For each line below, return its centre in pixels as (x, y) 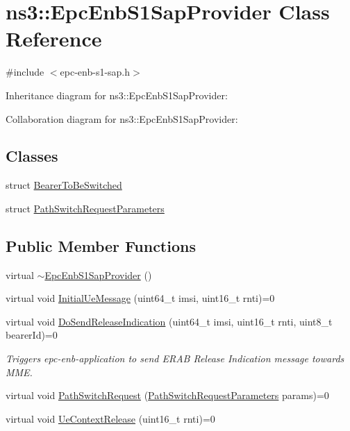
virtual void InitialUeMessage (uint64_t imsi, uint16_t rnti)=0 (140, 298)
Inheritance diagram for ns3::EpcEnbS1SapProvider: (117, 95)
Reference (54, 39)
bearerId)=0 (32, 335)
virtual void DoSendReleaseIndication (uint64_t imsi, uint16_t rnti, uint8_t (169, 321)
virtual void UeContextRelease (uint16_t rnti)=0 (110, 418)
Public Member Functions (101, 245)
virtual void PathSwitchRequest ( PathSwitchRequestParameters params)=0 (167, 395)
